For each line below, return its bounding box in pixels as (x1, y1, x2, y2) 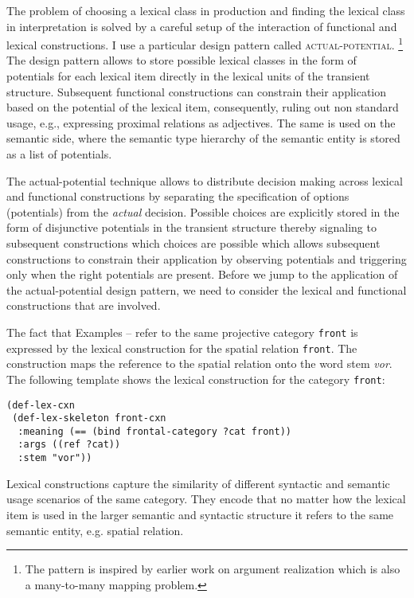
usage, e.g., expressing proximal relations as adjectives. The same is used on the (6, 114, 396, 131)
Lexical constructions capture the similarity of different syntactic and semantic (6, 475, 390, 491)
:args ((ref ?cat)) (18, 439, 121, 451)
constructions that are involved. (6, 297, 161, 314)
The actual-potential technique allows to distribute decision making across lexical (6, 172, 403, 189)
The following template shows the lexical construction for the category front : (6, 370, 385, 387)
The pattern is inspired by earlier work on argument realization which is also (25, 561, 400, 577)
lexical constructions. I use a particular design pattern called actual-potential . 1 (6, 34, 404, 53)
